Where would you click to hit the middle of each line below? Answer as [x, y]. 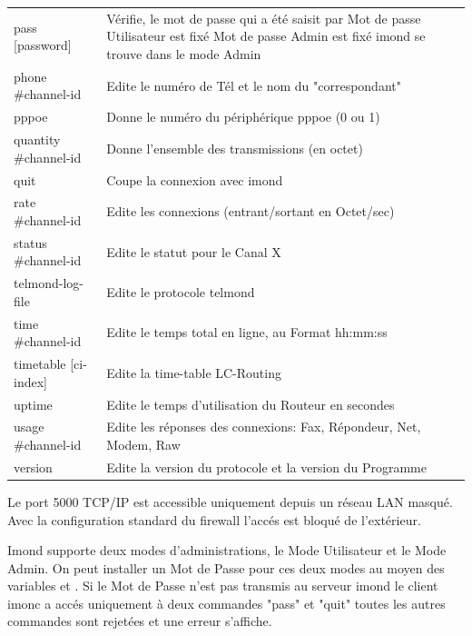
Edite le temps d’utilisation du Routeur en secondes [251, 404]
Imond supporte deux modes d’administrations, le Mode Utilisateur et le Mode [227, 550]
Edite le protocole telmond [181, 292]
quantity [37, 139]
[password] [43, 45]
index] [30, 381]
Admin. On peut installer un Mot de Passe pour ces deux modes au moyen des [226, 567]
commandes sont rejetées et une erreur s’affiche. [140, 621]
